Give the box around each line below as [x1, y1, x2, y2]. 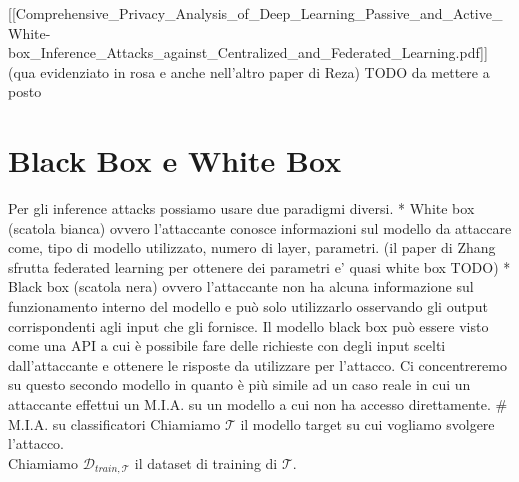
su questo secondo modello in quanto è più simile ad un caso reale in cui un [8, 374, 471, 395]
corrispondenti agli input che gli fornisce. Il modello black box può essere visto [8, 315, 489, 336]
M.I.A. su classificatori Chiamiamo [8, 413, 221, 434]
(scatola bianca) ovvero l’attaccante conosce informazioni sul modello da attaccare [8, 217, 512, 238]
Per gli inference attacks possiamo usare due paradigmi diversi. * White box [8, 198, 475, 219]
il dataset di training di [134, 452, 278, 473]
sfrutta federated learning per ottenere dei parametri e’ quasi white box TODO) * [8, 256, 511, 277]
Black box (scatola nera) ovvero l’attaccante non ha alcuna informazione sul [8, 276, 474, 297]
